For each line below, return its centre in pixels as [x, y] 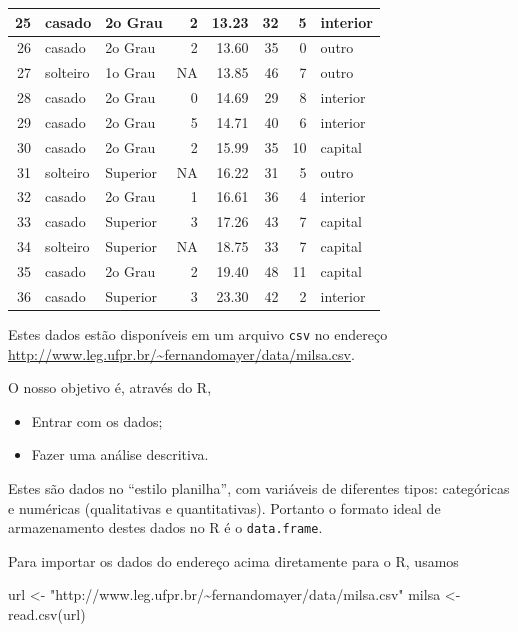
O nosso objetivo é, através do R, [110, 387]
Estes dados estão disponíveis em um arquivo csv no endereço [198, 333]
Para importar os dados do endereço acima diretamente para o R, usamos [233, 560]
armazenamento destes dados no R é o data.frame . [165, 527]
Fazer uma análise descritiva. [120, 454]
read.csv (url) [47, 613]
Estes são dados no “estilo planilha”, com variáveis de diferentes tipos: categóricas [259, 487]
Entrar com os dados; [97, 420]
